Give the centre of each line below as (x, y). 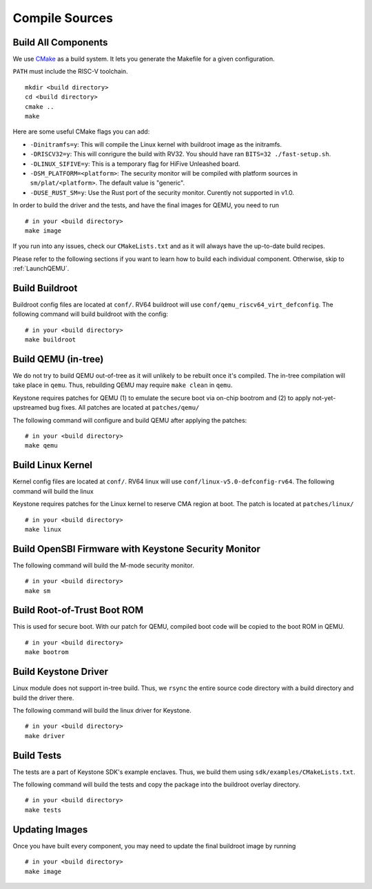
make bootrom (47, 652)
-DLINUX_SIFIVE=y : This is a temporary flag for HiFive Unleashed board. (135, 164)
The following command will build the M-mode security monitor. (103, 565)
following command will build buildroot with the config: (91, 314)
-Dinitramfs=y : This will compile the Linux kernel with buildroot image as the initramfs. (156, 144)
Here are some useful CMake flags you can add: (81, 132)
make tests (43, 810)
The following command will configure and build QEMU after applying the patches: (130, 420)
